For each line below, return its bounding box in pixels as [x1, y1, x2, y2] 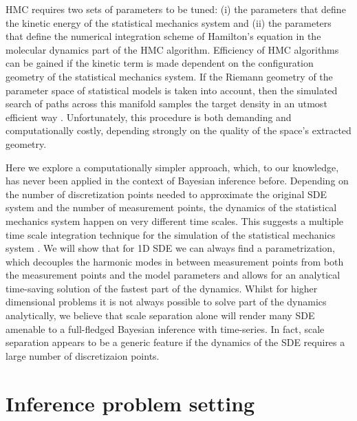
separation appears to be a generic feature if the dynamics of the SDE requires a [6, 335, 345, 349]
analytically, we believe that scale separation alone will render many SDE [6, 308, 315, 323]
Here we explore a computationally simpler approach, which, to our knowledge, [6, 160, 339, 174]
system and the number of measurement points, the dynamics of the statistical [6, 200, 337, 215]
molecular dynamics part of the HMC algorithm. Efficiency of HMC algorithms [6, 42, 339, 56]
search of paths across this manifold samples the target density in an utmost [6, 96, 327, 111]
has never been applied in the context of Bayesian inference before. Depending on [6, 173, 349, 188]
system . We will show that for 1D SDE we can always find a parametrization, [6, 241, 335, 255]
